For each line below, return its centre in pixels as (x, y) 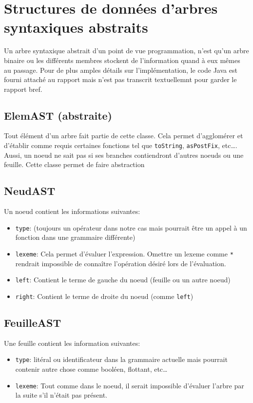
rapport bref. (23, 89)
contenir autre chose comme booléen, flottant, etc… (91, 369)
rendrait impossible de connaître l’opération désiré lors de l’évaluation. (121, 263)
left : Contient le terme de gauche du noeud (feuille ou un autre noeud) (123, 280)
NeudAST (30, 191)
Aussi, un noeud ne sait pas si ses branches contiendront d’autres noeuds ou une (124, 155)
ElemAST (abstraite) (58, 115)
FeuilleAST (33, 322)
